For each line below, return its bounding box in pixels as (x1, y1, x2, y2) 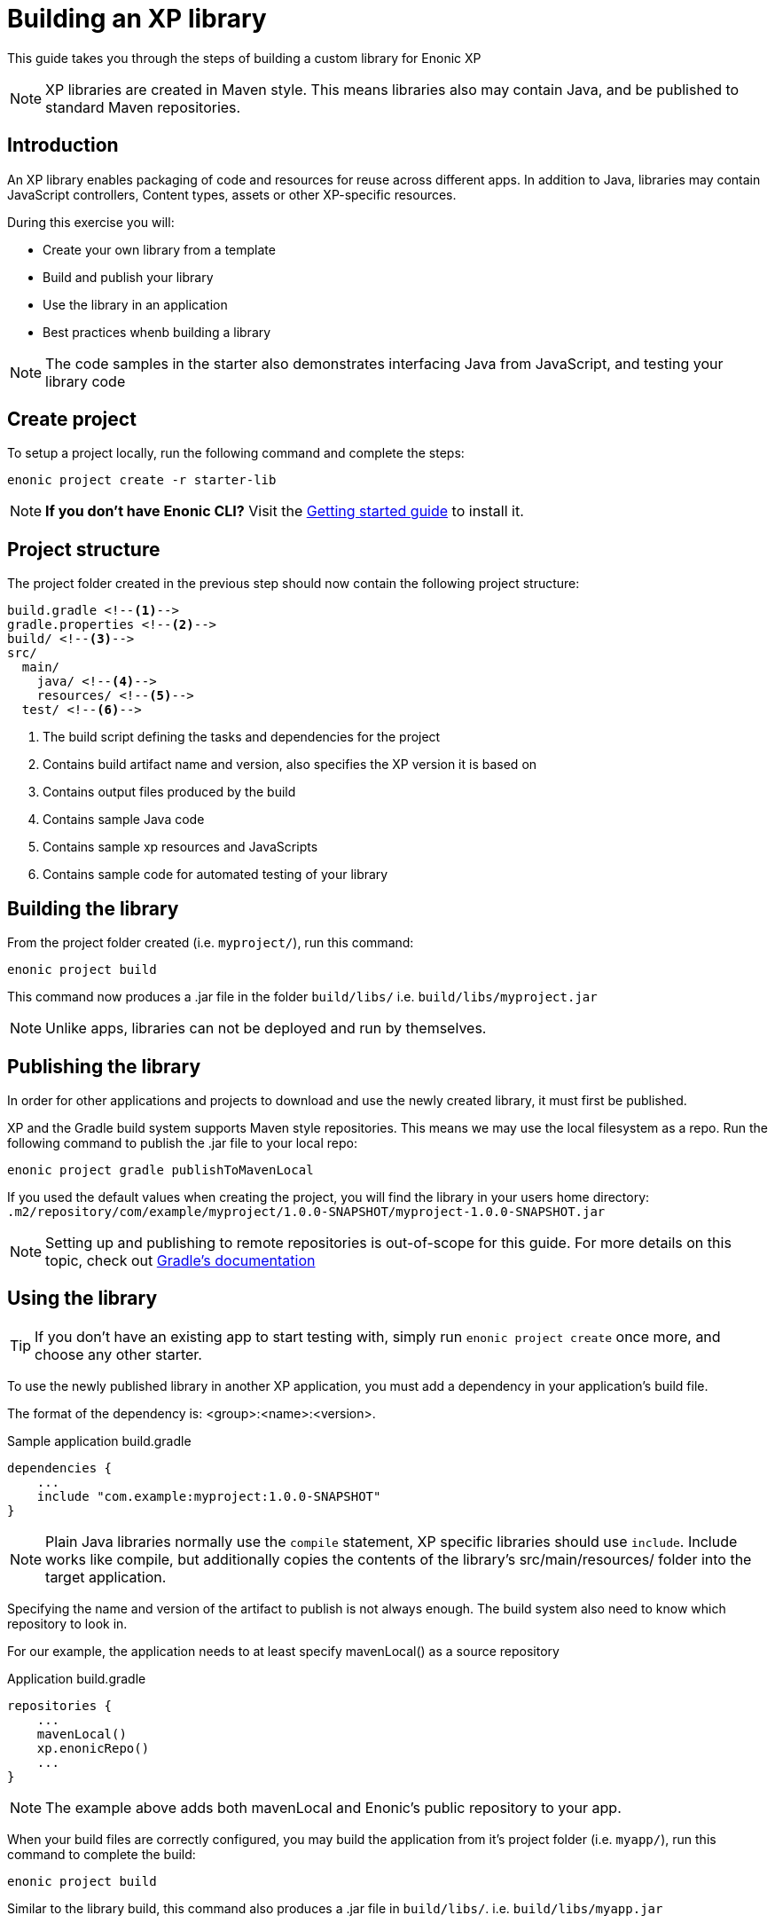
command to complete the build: (7, 1846, 196, 1862)
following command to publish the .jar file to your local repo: (7, 1134, 357, 1150)
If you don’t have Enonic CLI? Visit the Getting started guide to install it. (45, 502, 524, 521)
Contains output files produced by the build (43, 784, 296, 800)
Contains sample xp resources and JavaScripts (43, 839, 318, 855)
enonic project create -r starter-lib (7, 473, 277, 488)
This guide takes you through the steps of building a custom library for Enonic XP (7, 50, 481, 66)
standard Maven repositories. (45, 98, 241, 116)
